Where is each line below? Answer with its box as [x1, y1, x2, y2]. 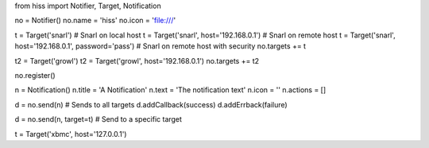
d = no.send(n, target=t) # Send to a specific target [14, 115, 183, 124]
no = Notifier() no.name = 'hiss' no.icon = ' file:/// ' [14, 16, 176, 25]
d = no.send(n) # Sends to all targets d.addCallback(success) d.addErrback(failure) [14, 99, 288, 109]
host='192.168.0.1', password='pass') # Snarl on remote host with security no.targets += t [14, 41, 306, 51]
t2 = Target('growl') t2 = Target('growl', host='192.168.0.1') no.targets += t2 [14, 56, 260, 65]
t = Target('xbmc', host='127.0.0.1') [14, 129, 127, 138]
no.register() [14, 70, 56, 80]
